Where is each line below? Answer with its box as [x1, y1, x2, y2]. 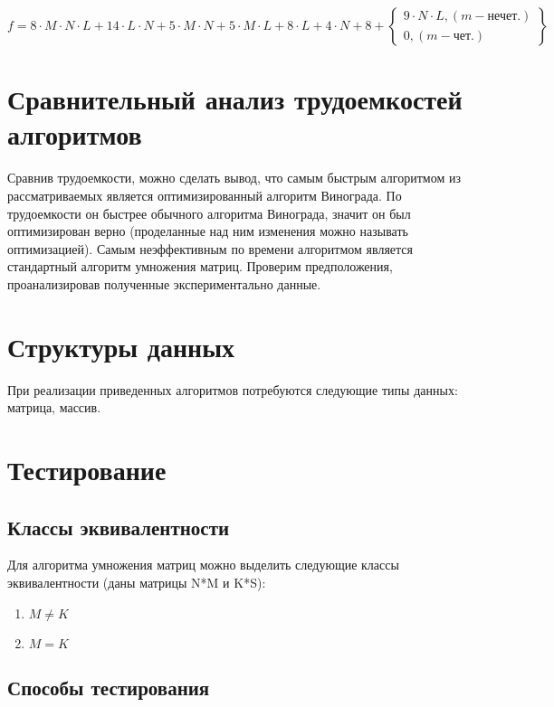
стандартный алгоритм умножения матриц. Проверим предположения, [7, 257, 393, 276]
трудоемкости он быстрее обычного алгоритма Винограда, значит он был [7, 203, 411, 222]
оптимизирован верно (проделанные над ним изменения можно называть [7, 222, 408, 240]
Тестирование [7, 450, 167, 487]
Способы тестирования [7, 673, 210, 701]
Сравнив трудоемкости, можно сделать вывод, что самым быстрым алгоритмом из [7, 168, 461, 187]
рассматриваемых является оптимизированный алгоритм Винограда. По [7, 185, 402, 204]
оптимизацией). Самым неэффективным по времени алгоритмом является [7, 239, 413, 258]
